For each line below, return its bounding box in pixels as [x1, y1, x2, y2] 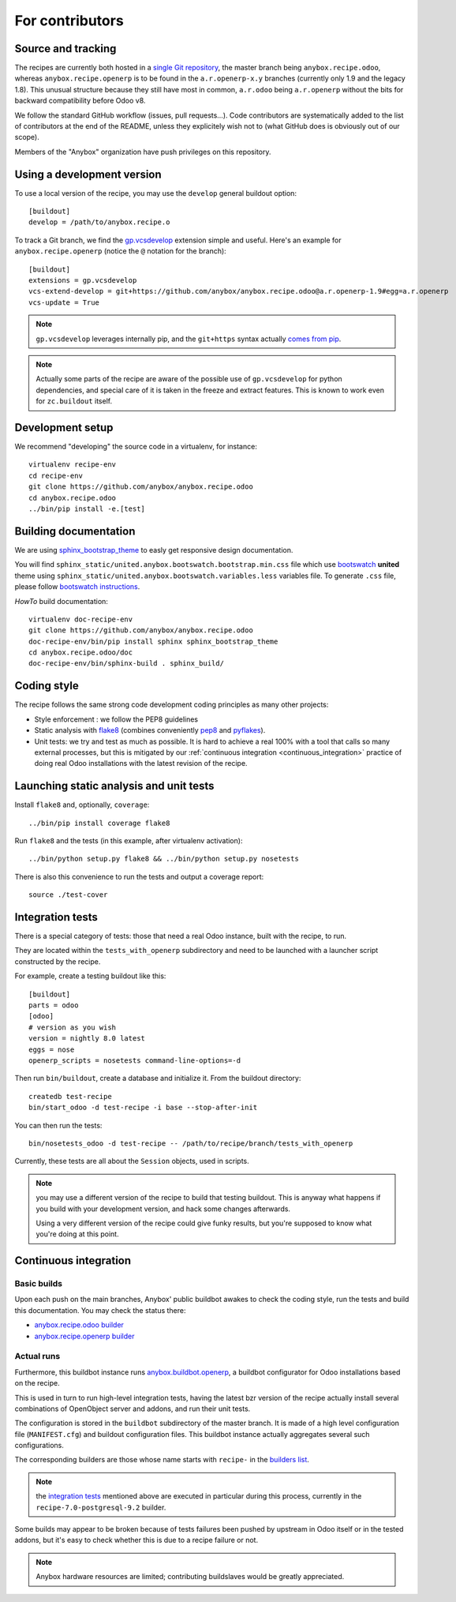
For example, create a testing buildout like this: [14, 971, 166, 981]
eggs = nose [28, 1045, 75, 1054]
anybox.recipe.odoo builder [34, 1320, 124, 1330]
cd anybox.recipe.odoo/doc [28, 648, 133, 657]
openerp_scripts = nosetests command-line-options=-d [28, 1056, 241, 1065]
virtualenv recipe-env [28, 460, 117, 469]
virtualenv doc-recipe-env [28, 614, 133, 624]
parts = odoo [28, 1001, 79, 1010]
